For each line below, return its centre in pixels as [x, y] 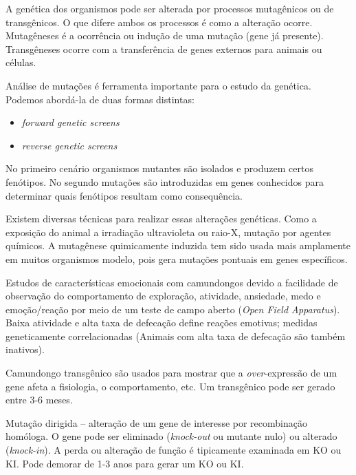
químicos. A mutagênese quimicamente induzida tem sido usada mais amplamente [178, 245]
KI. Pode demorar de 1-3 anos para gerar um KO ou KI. [125, 463]
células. [21, 62]
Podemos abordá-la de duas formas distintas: [100, 99]
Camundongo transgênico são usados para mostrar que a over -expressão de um [171, 373]
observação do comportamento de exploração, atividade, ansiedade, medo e [163, 296]
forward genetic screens [70, 122]
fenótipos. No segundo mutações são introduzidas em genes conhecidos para [165, 181]
